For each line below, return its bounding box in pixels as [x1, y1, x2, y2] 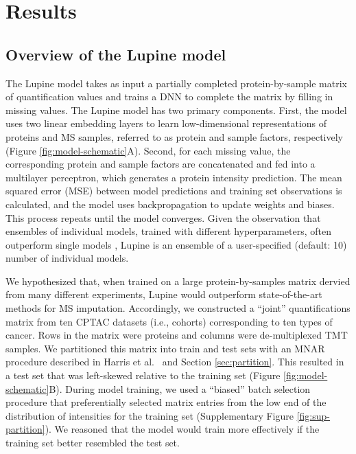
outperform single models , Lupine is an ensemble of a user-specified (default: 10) [5, 237, 347, 251]
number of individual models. [5, 251, 129, 265]
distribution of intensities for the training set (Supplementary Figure [5, 408, 294, 422]
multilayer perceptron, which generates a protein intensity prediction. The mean [5, 170, 342, 184]
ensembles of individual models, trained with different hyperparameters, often [5, 224, 331, 238]
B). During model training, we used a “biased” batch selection [49, 381, 311, 396]
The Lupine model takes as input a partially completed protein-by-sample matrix [5, 76, 347, 90]
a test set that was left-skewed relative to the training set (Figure [5, 368, 281, 383]
